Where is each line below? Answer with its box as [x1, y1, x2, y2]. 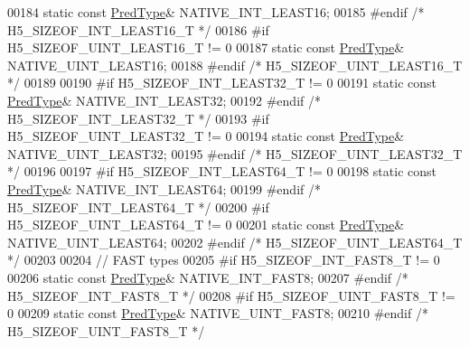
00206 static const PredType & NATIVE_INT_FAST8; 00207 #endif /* [7, 267, 408, 286]
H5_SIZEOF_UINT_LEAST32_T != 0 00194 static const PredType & [7, 127, 405, 145]
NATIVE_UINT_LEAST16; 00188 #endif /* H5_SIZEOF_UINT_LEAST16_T [7, 55, 463, 74]
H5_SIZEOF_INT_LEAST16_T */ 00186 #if [7, 20, 269, 39]
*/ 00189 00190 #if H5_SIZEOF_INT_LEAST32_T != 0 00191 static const [7, 73, 437, 92]
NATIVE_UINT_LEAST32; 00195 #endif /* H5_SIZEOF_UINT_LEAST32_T [7, 144, 463, 163]
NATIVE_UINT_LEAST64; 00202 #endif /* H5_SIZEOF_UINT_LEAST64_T [7, 232, 463, 251]
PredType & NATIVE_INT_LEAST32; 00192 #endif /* [7, 90, 321, 109]
